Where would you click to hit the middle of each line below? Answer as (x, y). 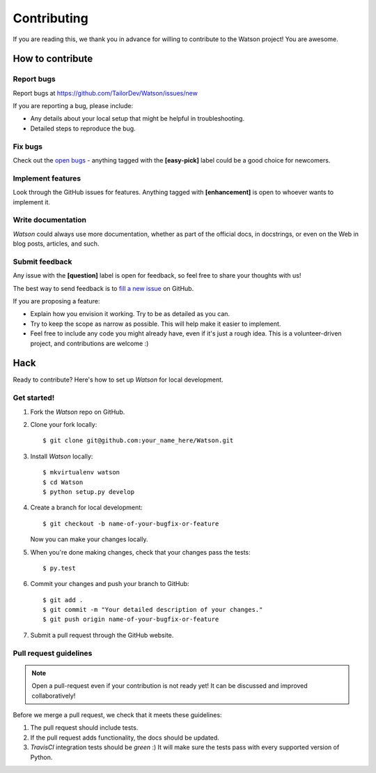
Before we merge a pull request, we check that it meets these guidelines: (117, 714)
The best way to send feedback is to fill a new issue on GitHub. (103, 288)
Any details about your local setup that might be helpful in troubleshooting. (138, 119)
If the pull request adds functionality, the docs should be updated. (125, 737)
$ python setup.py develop (89, 491)
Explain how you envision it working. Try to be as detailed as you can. (130, 314)
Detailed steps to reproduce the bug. (83, 128)
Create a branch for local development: (86, 508)
